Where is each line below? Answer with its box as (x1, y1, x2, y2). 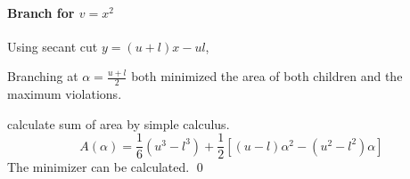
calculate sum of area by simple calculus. (7, 114, 230, 133)
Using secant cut (7, 37, 98, 55)
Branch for (7, 3, 75, 21)
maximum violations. (7, 85, 122, 103)
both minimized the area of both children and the (131, 67, 403, 85)
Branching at (7, 67, 78, 85)
